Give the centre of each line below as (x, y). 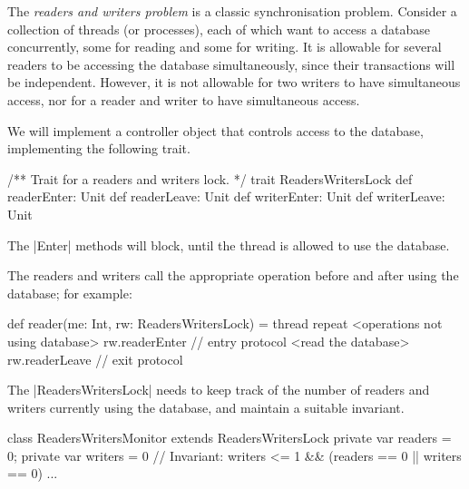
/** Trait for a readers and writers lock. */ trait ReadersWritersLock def (210, 178)
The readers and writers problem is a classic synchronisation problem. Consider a (232, 11)
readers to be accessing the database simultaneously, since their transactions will (231, 64)
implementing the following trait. (99, 148)
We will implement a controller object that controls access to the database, (215, 130)
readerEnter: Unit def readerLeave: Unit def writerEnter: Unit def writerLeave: (226, 196)
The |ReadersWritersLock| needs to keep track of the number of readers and (219, 390)
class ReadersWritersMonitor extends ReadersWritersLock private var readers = (230, 438)
